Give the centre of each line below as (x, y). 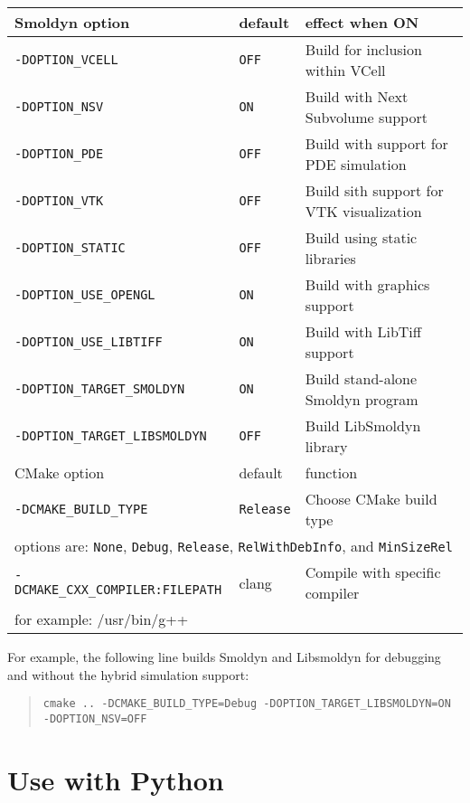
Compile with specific (373, 572)
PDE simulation (356, 164)
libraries (330, 258)
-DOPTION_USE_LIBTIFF (89, 342)
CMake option (60, 472)
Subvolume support (366, 117)
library (326, 446)
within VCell (345, 70)
